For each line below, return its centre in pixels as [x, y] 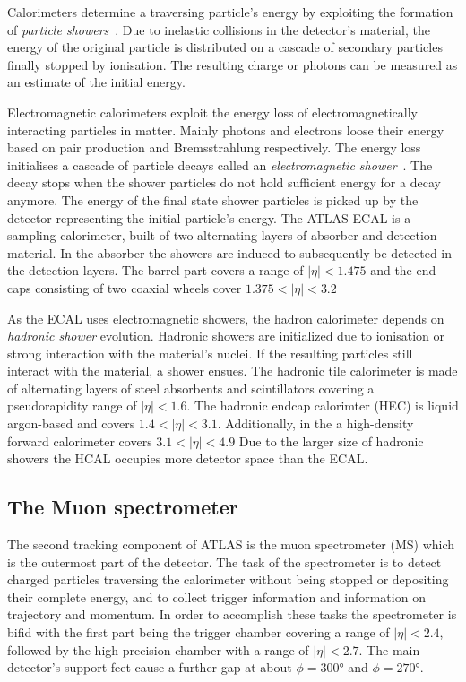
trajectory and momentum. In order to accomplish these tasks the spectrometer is [232, 614]
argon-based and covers [71, 423]
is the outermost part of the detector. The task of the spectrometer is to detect [224, 561]
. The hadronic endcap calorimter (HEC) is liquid [323, 406]
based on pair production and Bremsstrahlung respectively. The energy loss [214, 147]
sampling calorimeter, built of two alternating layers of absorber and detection [222, 235]
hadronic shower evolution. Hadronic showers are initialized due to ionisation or [226, 336]
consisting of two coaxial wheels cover [138, 287]
